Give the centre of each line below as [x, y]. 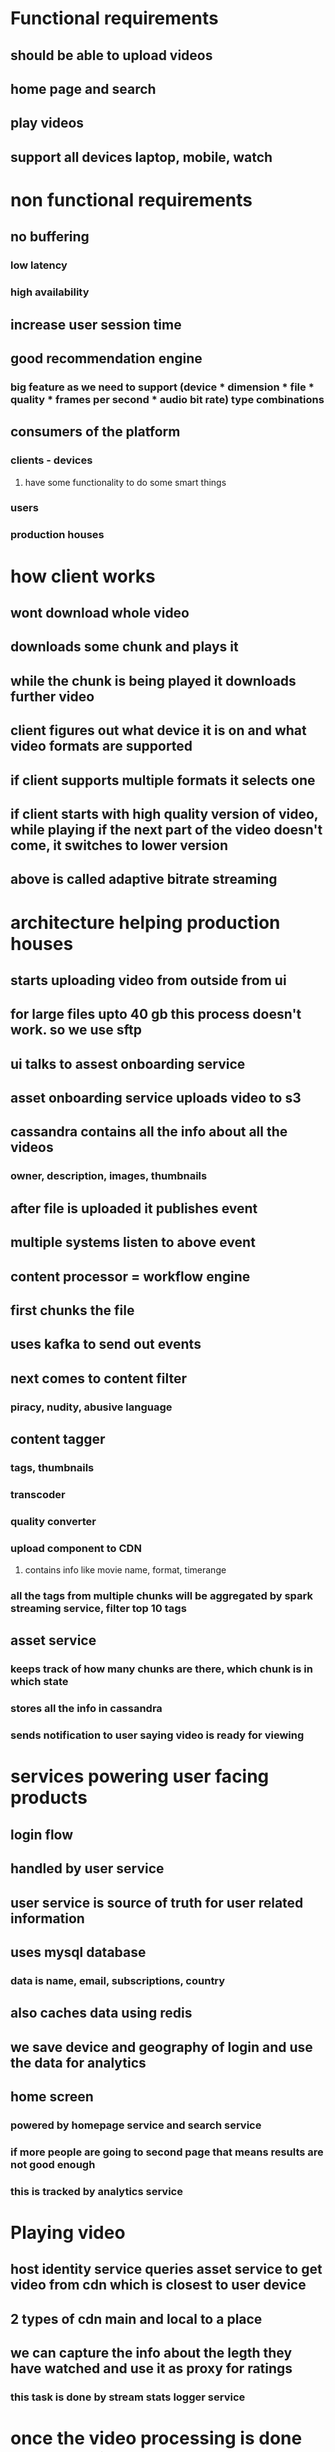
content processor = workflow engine [130, 1276]
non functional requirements [131, 199]
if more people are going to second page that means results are [167, 2152]
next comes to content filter [99, 1378]
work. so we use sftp [76, 1030]
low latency [39, 265]
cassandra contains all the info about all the [149, 1132]
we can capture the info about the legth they [151, 2353]
